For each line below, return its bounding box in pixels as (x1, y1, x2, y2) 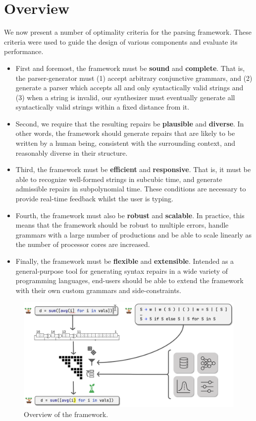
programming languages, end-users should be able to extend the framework (15, 275, 244, 286)
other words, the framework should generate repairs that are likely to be (15, 128, 235, 138)
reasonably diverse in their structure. (15, 147, 128, 158)
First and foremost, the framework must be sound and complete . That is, (15, 62, 245, 73)
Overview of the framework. (24, 409, 108, 419)
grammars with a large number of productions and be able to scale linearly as (15, 229, 252, 240)
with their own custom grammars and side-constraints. (15, 285, 181, 295)
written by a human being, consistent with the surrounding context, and (15, 138, 236, 148)
